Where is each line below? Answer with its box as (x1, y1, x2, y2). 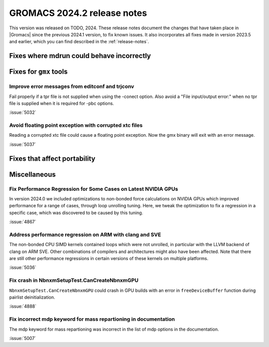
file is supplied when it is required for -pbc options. (9, 100, 114, 106)
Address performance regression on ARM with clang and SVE (9, 231, 161, 238)
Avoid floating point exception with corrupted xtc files (9, 122, 143, 129)
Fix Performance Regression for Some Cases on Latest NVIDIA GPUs (9, 185, 178, 192)
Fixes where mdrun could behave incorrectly (9, 52, 151, 60)
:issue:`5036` (9, 264, 37, 270)
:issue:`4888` (9, 303, 37, 309)
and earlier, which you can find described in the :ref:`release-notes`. (9, 39, 149, 45)
